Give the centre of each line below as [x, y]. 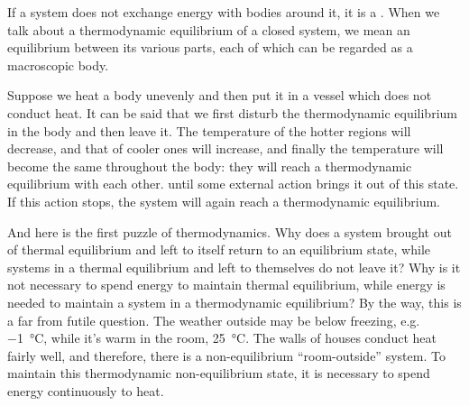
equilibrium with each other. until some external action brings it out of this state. [233, 184]
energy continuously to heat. [86, 390]
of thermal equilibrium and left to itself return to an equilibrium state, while [219, 249]
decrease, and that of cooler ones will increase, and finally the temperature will [225, 148]
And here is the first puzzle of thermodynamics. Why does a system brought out [230, 231]
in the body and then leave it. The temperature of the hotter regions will [209, 130]
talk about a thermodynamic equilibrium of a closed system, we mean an [209, 29]
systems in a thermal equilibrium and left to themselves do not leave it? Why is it [234, 267]
